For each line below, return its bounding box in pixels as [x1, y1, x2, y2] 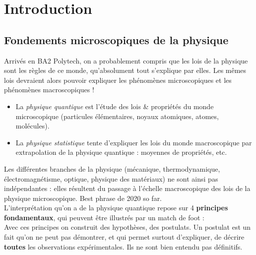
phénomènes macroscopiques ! [4, 84, 94, 95]
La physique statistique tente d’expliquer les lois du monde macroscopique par [15, 137, 252, 147]
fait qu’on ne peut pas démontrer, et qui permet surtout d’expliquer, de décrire [4, 232, 245, 242]
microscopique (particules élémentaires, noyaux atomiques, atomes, [15, 111, 219, 121]
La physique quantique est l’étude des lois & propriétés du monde [15, 101, 214, 111]
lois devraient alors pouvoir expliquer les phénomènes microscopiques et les [4, 74, 232, 85]
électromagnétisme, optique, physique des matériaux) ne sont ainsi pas [4, 173, 218, 184]
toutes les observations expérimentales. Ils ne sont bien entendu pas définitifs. [4, 241, 243, 252]
